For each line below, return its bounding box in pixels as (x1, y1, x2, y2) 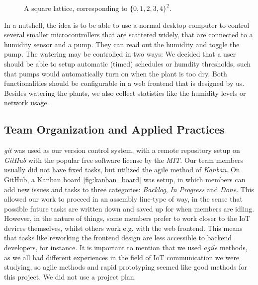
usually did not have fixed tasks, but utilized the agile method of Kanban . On (4, 164, 240, 175)
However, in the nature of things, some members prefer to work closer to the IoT (4, 213, 251, 223)
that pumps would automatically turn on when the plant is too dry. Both (4, 68, 227, 78)
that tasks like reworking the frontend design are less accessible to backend (4, 232, 232, 243)
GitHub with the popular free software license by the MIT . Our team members (4, 154, 244, 165)
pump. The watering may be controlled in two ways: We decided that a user (4, 49, 236, 59)
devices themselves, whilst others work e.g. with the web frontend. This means (4, 222, 243, 233)
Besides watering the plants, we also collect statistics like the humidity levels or (4, 87, 246, 98)
